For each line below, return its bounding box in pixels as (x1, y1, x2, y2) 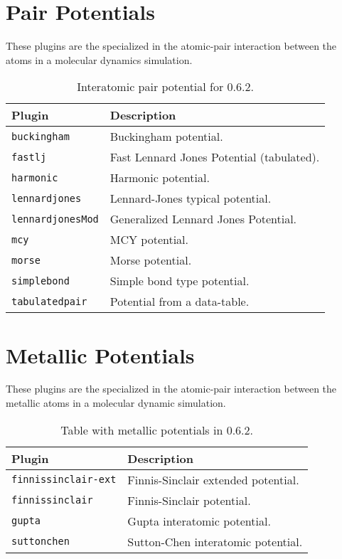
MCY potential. (109, 231, 189, 248)
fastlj (11, 151, 47, 163)
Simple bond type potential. (109, 272, 250, 289)
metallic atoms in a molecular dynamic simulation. (6, 395, 226, 410)
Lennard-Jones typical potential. (109, 190, 272, 207)
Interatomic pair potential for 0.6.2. (77, 78, 254, 95)
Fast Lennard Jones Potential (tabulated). (109, 149, 320, 166)
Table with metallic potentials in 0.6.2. (60, 421, 253, 438)
